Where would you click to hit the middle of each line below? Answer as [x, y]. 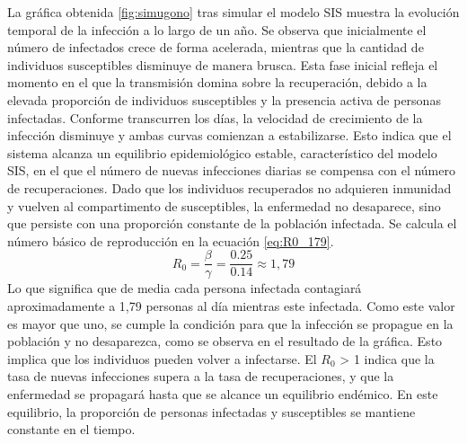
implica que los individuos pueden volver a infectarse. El [162, 358]
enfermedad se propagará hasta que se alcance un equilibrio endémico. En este [223, 393]
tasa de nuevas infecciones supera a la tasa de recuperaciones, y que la [201, 376]
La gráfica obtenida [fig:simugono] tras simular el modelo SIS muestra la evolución [233, 12]
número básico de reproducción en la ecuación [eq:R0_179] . [171, 240]
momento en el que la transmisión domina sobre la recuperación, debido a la [217, 82]
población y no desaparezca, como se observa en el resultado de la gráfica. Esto [225, 341]
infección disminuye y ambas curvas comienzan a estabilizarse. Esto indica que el [229, 135]
